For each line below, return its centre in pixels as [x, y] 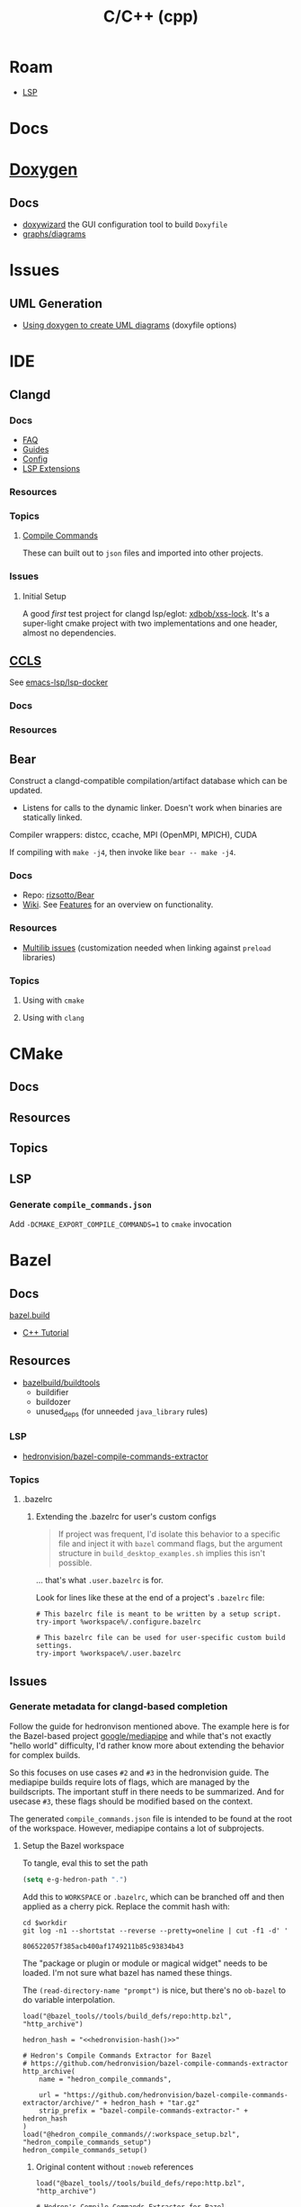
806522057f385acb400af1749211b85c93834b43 [103, 1946]
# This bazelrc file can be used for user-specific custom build [160, 1638]
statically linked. [52, 817]
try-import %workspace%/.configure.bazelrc [119, 1622]
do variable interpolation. [68, 1999]
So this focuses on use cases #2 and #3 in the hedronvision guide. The [139, 1772]
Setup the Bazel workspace [73, 1845]
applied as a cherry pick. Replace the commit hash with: [126, 1906]
